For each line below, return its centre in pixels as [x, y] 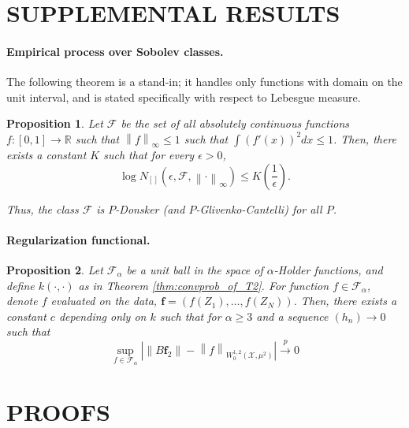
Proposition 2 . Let [55, 269]
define [20, 285]
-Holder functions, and [328, 269]
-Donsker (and [150, 208]
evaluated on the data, [104, 301]
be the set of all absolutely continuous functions [235, 123]
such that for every [149, 154]
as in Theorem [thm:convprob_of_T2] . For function [204, 285]
